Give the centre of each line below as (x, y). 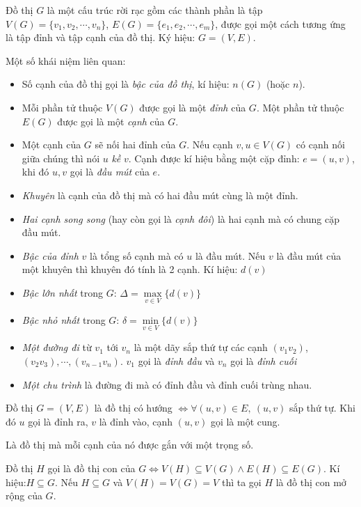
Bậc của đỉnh (50, 255)
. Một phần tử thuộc (300, 107)
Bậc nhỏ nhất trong (64, 320)
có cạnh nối (320, 145)
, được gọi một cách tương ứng (280, 23)
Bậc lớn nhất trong (63, 292)
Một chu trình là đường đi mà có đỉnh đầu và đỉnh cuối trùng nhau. (167, 384)
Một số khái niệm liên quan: (66, 60)
